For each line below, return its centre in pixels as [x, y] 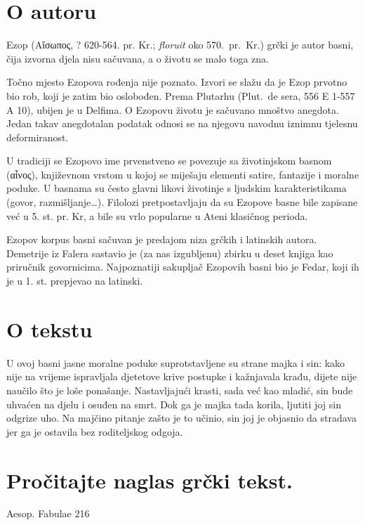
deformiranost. [38, 137]
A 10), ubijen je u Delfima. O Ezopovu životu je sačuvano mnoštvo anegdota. [173, 109]
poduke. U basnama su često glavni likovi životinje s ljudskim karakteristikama [177, 188]
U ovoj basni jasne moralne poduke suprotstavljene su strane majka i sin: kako [176, 362]
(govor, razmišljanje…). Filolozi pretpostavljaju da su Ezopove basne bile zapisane [182, 202]
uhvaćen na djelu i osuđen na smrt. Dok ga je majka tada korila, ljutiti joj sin [174, 404]
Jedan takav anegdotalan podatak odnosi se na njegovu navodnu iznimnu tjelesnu [182, 123]
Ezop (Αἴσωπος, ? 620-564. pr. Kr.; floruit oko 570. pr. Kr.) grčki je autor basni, [180, 45]
